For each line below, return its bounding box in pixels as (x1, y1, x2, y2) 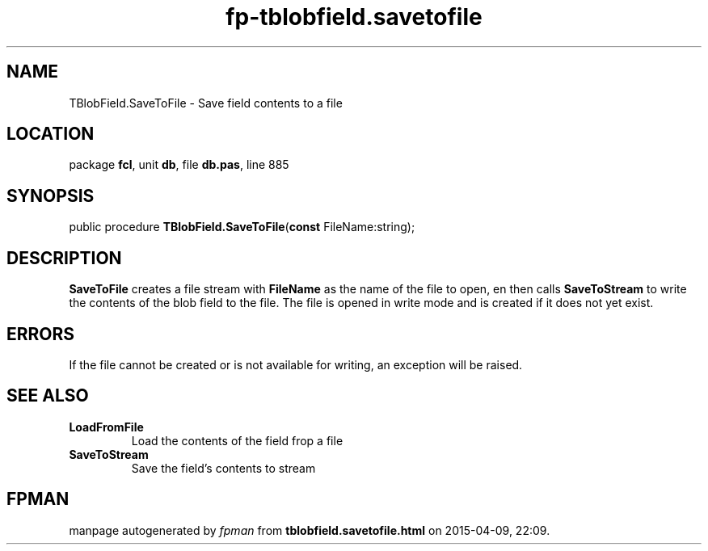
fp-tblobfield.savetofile (225, 3, 483, 31)
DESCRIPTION (6, 247, 122, 268)
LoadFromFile (69, 419, 144, 434)
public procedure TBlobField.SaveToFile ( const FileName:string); (69, 220, 415, 234)
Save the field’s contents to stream (131, 461, 316, 475)
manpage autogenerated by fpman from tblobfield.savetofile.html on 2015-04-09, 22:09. (69, 523, 550, 537)
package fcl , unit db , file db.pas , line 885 (69, 158, 289, 172)
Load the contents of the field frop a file (131, 433, 343, 448)
